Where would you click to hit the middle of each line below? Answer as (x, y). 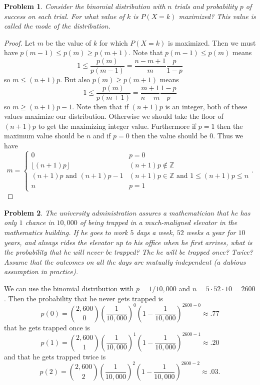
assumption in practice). (41, 271)
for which (113, 42)
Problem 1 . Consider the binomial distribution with (85, 6)
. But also (75, 79)
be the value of (68, 42)
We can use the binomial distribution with (69, 288)
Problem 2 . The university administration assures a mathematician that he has (127, 212)
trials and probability (206, 6)
